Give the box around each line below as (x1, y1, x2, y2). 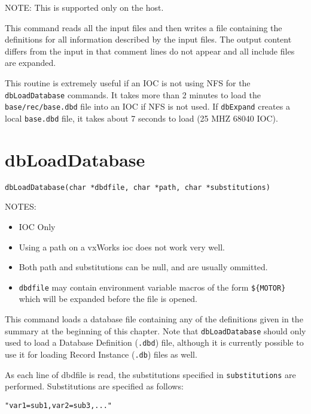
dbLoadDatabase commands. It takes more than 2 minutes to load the (5, 88, 261, 101)
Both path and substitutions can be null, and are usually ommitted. (19, 261, 268, 273)
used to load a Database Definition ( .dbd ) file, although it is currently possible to (5, 336, 304, 349)
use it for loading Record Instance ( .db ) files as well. (5, 347, 197, 360)
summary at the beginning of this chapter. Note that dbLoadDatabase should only (5, 324, 306, 337)
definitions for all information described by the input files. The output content (5, 33, 292, 46)
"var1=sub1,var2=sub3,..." (5, 401, 112, 410)
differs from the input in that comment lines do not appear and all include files (5, 44, 295, 57)
